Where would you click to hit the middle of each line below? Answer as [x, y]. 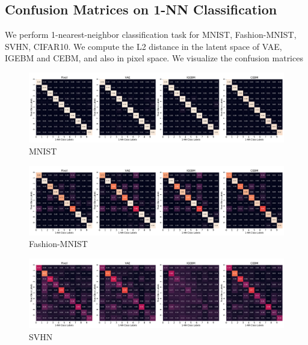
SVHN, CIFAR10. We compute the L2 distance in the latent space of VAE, [143, 46]
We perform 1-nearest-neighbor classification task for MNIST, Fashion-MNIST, [151, 35]
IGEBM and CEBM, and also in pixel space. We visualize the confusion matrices [154, 58]
